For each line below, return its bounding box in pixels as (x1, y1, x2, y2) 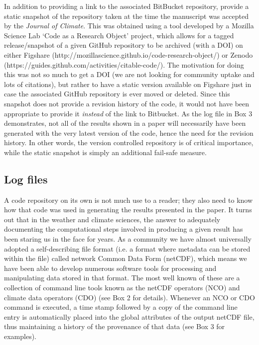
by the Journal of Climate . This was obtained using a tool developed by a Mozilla (4, 20, 254, 31)
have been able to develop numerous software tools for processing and (4, 262, 217, 273)
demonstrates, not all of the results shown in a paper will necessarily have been (4, 118, 246, 128)
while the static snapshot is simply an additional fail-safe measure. (4, 147, 207, 157)
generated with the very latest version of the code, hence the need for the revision (4, 127, 254, 138)
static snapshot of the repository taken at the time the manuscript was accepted (4, 10, 249, 21)
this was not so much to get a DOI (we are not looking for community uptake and (4, 69, 255, 80)
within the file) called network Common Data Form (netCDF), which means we (4, 253, 247, 263)
